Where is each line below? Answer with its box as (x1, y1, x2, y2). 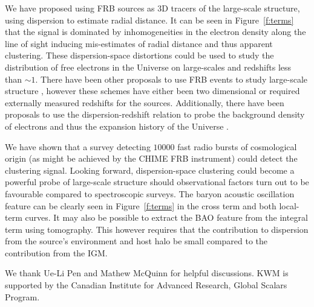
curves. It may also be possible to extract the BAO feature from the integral (25, 211, 308, 224)
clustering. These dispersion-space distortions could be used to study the (5, 49, 274, 62)
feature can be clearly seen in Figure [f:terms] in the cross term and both (5, 199, 276, 212)
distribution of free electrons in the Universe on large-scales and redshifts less (5, 60, 292, 73)
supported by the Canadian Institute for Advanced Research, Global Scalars (5, 279, 287, 291)
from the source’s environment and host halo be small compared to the (5, 235, 268, 247)
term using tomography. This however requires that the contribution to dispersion (5, 223, 309, 235)
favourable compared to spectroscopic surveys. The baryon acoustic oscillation (5, 187, 295, 200)
